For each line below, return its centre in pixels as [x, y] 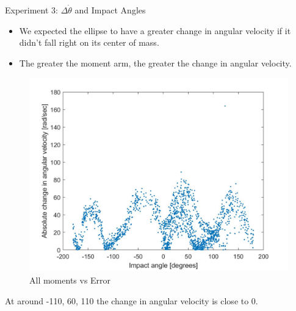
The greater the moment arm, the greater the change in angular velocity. [155, 63]
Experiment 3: [31, 10]
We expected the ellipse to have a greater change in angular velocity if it [155, 30]
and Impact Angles [110, 10]
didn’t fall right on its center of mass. [89, 42]
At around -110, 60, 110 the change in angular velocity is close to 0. [132, 300]
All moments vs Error [70, 280]
